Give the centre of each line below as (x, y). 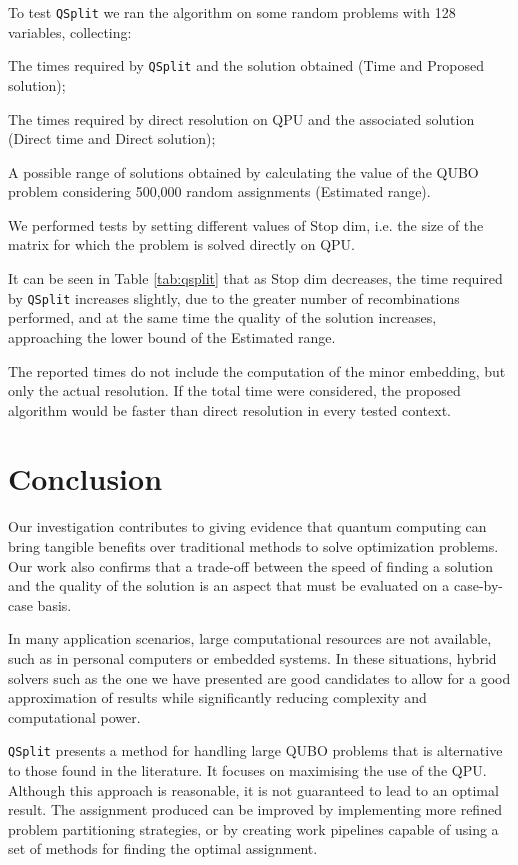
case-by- (478, 585)
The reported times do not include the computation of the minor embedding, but (257, 370)
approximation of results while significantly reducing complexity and (217, 697)
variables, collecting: (70, 31)
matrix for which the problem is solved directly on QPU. (182, 244)
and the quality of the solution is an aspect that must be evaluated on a (229, 585)
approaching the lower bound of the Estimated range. (172, 336)
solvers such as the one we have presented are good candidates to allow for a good (259, 677)
